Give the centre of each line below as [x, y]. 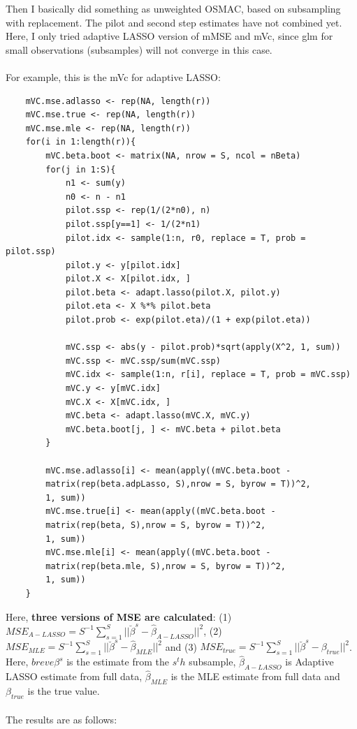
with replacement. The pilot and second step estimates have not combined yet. [174, 22]
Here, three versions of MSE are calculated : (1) [119, 616]
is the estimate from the [118, 662]
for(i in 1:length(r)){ [81, 142]
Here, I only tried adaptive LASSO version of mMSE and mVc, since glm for [169, 36]
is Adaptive [309, 662]
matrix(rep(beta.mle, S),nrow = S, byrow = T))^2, [166, 566]
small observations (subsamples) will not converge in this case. [139, 49]
